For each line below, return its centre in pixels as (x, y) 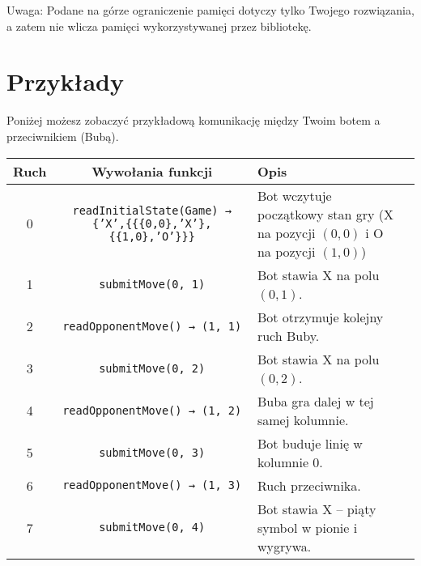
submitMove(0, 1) (152, 284)
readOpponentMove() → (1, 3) (152, 485)
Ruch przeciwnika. (309, 485)
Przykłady (65, 81)
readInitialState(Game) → (152, 210)
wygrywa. (284, 546)
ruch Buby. (288, 335)
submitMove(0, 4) (152, 527)
